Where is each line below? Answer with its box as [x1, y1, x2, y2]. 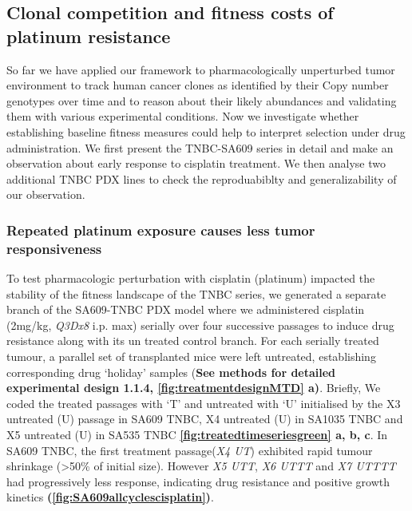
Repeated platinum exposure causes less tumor [6, 220, 315, 240]
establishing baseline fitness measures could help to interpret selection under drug [6, 123, 406, 140]
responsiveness [6, 238, 102, 258]
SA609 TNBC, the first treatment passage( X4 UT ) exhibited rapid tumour [6, 442, 373, 458]
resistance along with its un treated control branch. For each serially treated [6, 332, 379, 349]
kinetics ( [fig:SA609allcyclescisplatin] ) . [6, 489, 214, 505]
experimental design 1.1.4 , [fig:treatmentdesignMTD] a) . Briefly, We [6, 379, 381, 396]
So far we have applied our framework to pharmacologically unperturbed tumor [6, 61, 395, 77]
